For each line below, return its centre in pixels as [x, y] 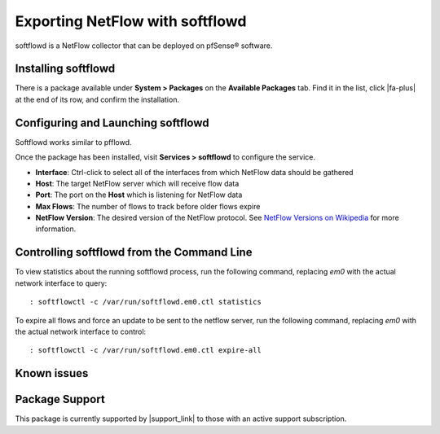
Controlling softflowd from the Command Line [134, 252]
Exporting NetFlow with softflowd [131, 21]
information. [56, 229]
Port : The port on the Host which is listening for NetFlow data [139, 195]
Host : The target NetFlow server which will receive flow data [137, 183]
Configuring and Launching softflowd [112, 123]
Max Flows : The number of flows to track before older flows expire [148, 206]
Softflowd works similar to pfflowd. [73, 142]
